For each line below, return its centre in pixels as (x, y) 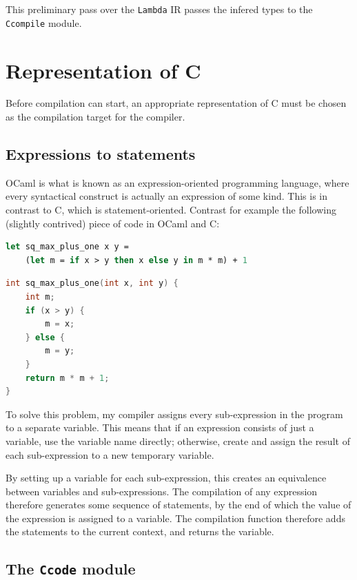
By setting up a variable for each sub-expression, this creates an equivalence (166, 478)
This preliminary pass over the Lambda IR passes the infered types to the (159, 9)
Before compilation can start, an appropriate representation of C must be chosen (176, 103)
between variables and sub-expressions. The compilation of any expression (162, 491)
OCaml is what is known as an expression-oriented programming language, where (177, 182)
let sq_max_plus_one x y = (67, 247)
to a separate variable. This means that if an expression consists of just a (160, 427)
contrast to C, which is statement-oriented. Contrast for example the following (171, 210)
